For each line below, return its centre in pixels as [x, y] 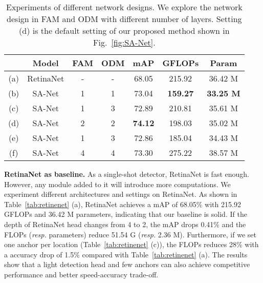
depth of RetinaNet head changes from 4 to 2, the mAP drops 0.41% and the [125, 224]
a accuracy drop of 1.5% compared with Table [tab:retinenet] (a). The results [126, 254]
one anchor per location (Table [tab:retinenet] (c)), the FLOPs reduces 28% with [131, 244]
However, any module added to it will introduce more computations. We [117, 184]
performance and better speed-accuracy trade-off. [81, 274]
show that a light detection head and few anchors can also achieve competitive [127, 264]
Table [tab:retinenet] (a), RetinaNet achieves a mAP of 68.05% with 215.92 [123, 204]
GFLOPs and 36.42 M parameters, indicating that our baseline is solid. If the [126, 214]
